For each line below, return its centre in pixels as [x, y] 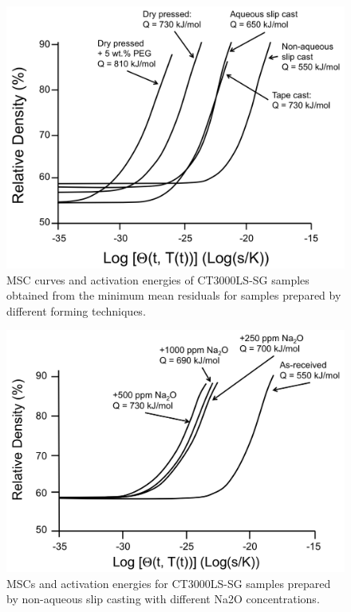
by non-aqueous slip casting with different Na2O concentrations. [163, 599]
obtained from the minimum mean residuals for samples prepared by [174, 295]
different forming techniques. [76, 310]
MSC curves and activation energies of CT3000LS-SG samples [158, 279]
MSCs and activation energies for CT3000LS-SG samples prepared [169, 583]
